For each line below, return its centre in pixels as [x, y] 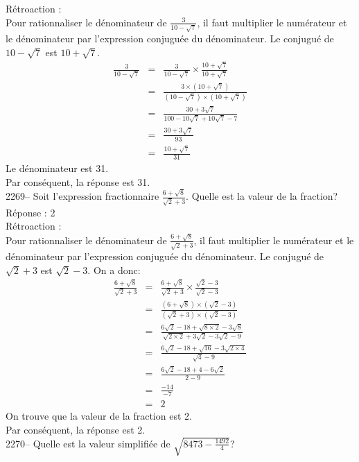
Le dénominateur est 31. [57, 168]
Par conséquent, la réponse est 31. [78, 181]
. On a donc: [114, 269]
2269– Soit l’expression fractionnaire [82, 196]
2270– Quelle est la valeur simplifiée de [88, 443]
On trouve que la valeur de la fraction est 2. [99, 416]
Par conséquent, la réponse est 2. [76, 430]
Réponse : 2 [30, 212]
